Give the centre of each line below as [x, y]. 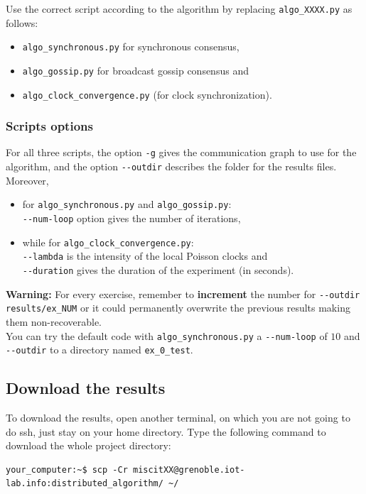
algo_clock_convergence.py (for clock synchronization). [147, 94]
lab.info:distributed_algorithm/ [85, 484]
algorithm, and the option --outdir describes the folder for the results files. [171, 166]
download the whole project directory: [88, 445]
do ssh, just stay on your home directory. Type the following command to [166, 431]
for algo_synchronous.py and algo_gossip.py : [127, 204]
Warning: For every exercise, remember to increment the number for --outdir [183, 293]
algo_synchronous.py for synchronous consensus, [131, 46]
